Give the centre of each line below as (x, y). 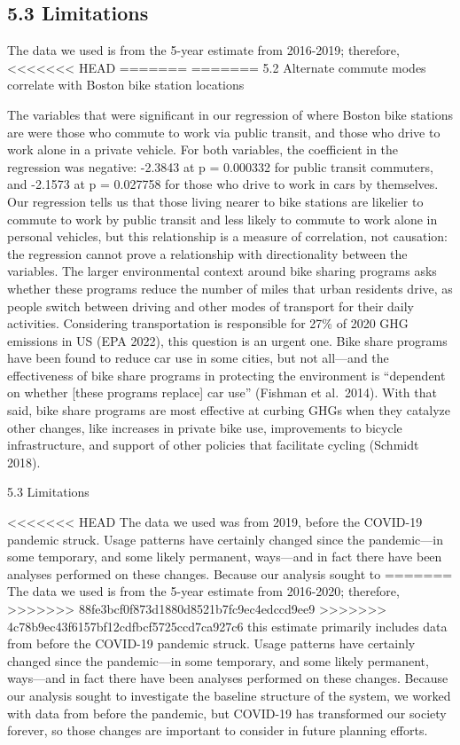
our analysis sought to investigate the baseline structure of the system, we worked (229, 695)
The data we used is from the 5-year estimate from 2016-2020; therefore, (203, 591)
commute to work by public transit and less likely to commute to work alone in (222, 219)
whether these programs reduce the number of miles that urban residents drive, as (230, 288)
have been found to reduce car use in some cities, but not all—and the (198, 358)
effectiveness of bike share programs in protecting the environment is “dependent (226, 375)
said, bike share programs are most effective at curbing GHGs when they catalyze (229, 410)
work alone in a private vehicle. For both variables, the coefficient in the (203, 149)
